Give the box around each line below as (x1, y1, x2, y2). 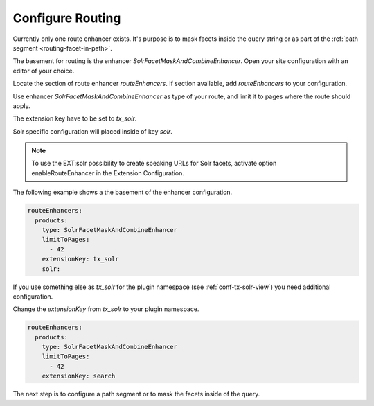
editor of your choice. (12, 67, 75, 75)
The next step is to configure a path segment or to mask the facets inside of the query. (12, 390, 260, 398)
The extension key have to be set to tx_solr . (12, 114, 137, 123)
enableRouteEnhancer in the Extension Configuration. (31, 168, 185, 177)
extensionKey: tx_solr (42, 255, 119, 263)
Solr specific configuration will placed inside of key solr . (12, 127, 173, 135)
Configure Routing (12, 10, 121, 26)
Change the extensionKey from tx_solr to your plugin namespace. (12, 305, 199, 313)
